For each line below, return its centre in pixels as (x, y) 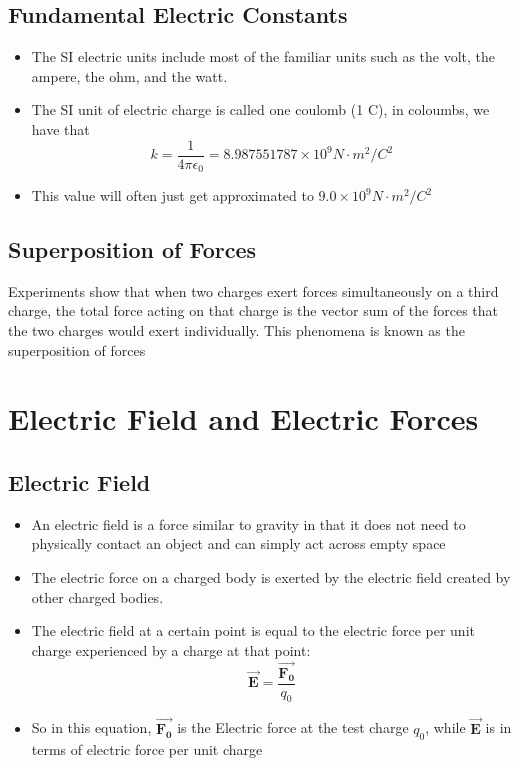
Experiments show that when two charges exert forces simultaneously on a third (253, 290)
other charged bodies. (97, 596)
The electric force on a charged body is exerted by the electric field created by (271, 577)
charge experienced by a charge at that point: (171, 649)
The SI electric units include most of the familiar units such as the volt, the (263, 56)
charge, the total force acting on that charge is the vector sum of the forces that (253, 310)
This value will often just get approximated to (172, 195)
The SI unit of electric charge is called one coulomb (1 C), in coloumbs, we (260, 109)
